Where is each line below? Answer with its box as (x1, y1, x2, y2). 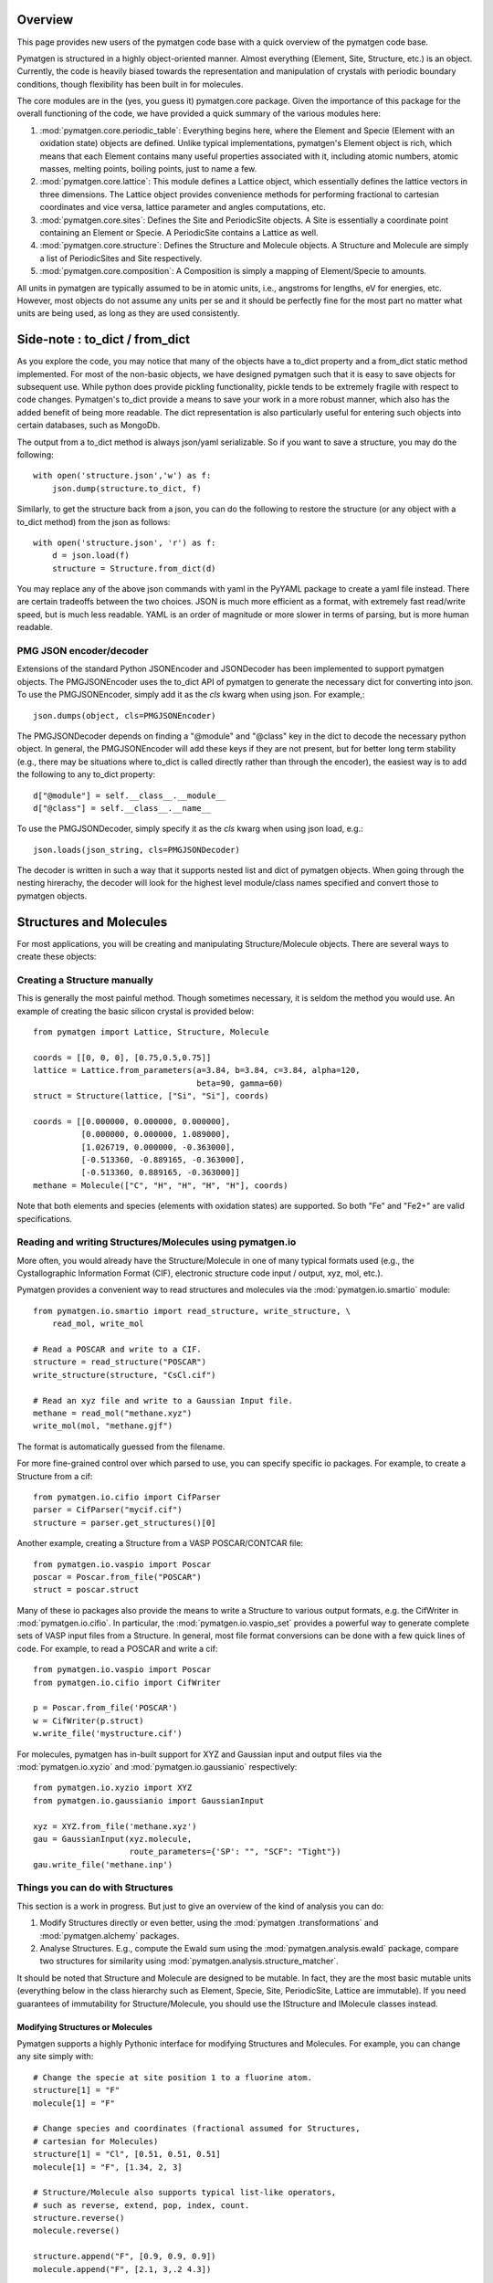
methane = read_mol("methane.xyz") (33, 1408, 193, 1418)
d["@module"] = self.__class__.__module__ (33, 790, 226, 801)
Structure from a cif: (16, 1470, 93, 1481)
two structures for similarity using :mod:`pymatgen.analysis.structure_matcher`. (39, 1955, 339, 1967)
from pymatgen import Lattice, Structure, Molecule (33, 1027, 269, 1037)
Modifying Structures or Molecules (16, 2021, 152, 2032)
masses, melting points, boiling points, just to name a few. (39, 163, 257, 174)
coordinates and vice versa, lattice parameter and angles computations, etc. (39, 202, 326, 213)
